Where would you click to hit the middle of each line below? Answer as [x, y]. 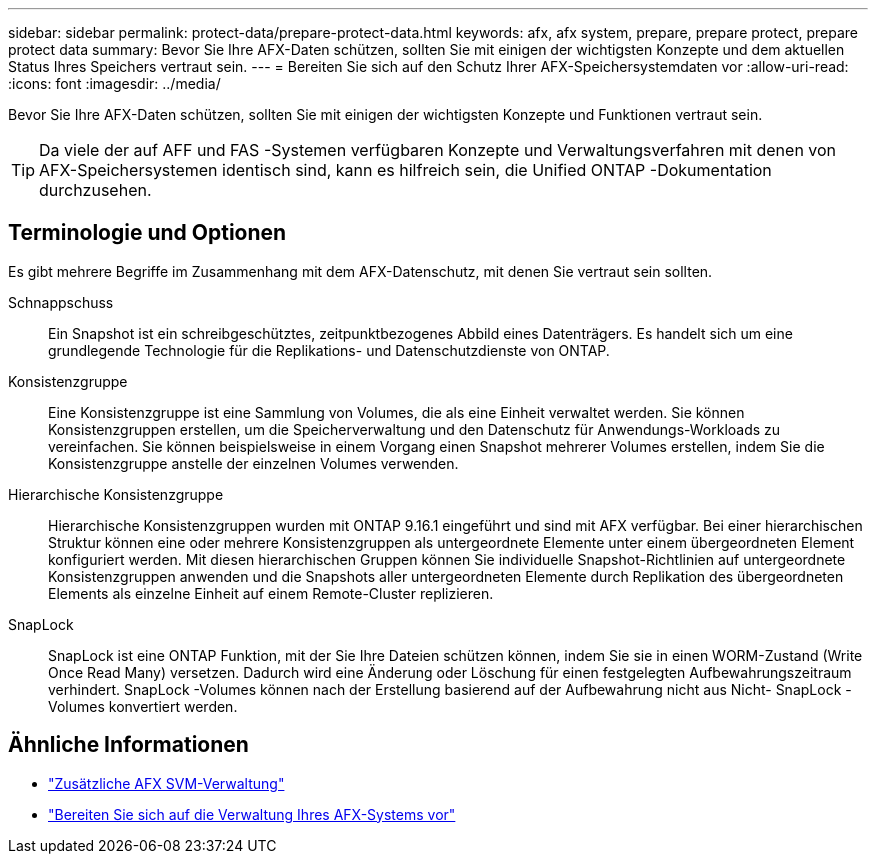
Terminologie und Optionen [147, 233]
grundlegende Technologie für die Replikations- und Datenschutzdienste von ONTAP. [329, 350]
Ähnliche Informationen [128, 745]
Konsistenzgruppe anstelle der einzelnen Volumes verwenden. [253, 463]
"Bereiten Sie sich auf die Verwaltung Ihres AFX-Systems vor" [252, 814]
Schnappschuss [61, 302]
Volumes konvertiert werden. [143, 706]
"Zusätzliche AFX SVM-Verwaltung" [166, 783]
